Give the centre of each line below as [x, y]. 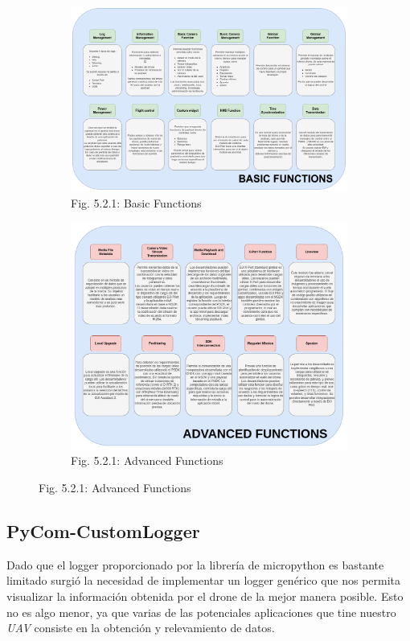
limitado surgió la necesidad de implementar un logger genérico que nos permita [204, 580]
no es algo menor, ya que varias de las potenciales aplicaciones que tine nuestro [201, 612]
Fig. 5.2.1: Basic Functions [136, 202]
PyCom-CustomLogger [103, 530]
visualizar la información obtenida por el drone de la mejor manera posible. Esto [205, 596]
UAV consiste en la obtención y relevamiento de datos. [141, 628]
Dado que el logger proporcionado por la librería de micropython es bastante [195, 564]
